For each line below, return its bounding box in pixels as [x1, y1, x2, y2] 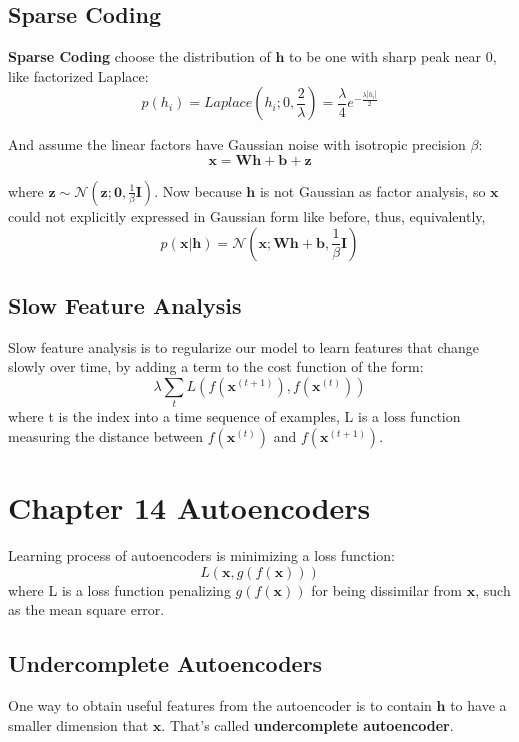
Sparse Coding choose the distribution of [8, 46, 271, 67]
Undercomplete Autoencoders [8, 648, 323, 679]
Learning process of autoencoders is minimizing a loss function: [8, 545, 395, 566]
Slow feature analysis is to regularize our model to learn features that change [8, 336, 480, 357]
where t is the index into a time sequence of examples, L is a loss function [8, 406, 461, 427]
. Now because [154, 180, 242, 201]
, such [475, 579, 511, 600]
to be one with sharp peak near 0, [289, 46, 497, 67]
